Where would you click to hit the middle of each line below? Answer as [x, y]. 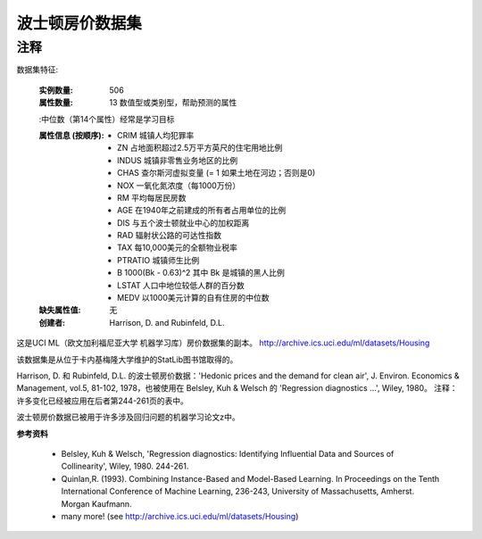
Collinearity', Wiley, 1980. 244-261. [125, 466]
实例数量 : [56, 90]
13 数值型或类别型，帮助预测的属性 [173, 103]
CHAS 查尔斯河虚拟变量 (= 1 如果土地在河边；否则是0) [216, 173]
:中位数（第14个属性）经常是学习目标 [107, 119]
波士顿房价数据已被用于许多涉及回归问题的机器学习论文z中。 [128, 417]
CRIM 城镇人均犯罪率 [156, 135]
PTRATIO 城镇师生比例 [158, 260]
